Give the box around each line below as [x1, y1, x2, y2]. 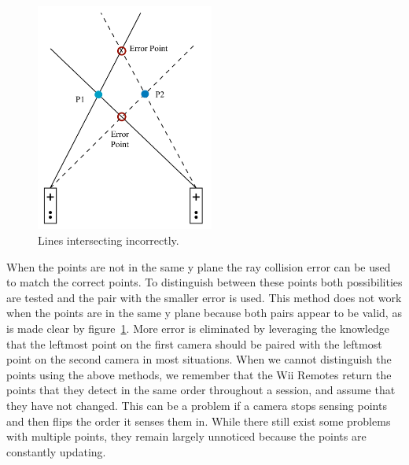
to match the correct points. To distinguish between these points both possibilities [6, 274, 403, 290]
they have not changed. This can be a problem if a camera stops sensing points [6, 397, 387, 413]
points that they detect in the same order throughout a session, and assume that [6, 382, 396, 398]
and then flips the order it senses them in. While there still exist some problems [6, 412, 391, 429]
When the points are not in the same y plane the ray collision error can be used [6, 258, 391, 275]
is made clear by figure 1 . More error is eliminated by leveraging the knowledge [6, 320, 389, 337]
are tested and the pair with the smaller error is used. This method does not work [6, 289, 402, 305]
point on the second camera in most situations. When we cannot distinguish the [6, 351, 392, 367]
